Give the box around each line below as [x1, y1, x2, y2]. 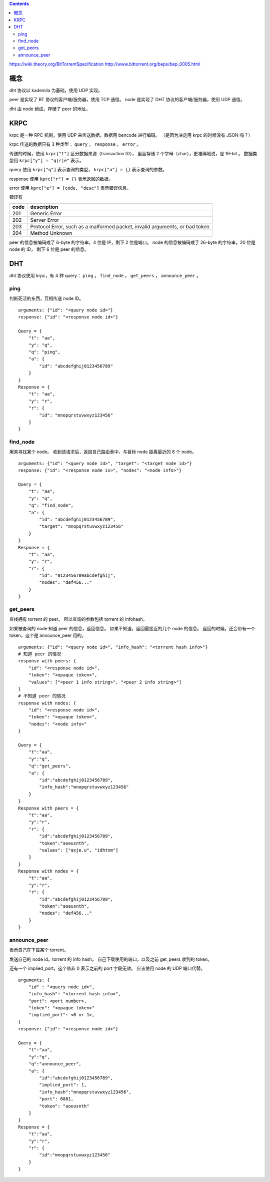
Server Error [30, 216, 59, 223]
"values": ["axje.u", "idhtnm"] [39, 847, 118, 853]
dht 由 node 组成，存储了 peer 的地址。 [9, 106, 90, 112]
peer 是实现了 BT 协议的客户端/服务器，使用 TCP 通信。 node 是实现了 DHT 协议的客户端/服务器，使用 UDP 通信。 [9, 97, 245, 103]
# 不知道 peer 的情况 [18, 693, 66, 699]
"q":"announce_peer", [28, 1061, 82, 1067]
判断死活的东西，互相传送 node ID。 [9, 295, 84, 301]
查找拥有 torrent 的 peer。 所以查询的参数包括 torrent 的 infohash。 [9, 616, 147, 622]
